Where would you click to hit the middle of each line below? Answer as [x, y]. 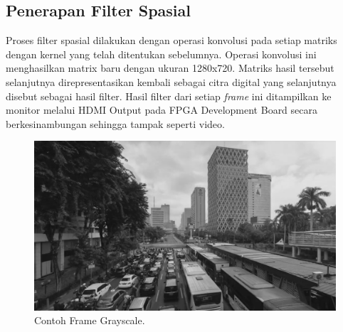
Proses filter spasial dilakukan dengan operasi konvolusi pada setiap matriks [171, 40]
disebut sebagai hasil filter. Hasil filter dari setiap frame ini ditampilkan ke [169, 96]
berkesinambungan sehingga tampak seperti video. [115, 123]
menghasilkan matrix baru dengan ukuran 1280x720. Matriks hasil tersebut [170, 68]
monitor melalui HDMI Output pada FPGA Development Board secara [162, 110]
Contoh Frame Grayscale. [90, 320]
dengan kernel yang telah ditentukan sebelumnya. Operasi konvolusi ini [161, 54]
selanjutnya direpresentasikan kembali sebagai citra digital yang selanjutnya [171, 81]
